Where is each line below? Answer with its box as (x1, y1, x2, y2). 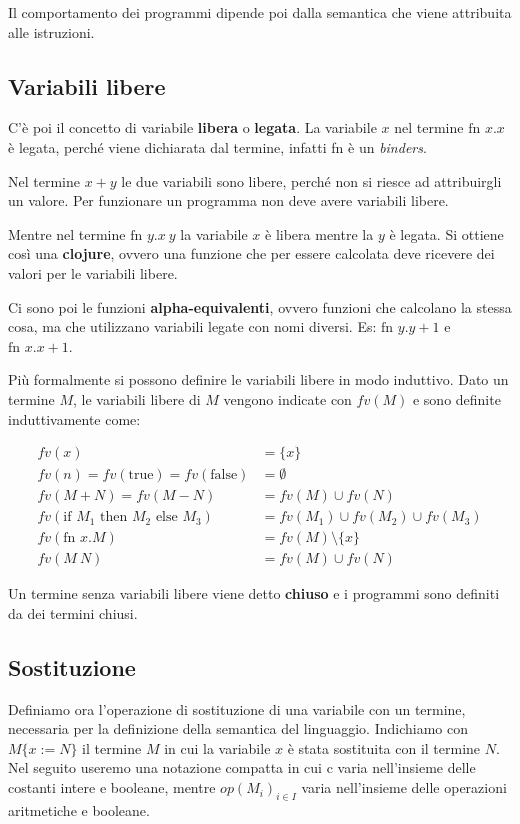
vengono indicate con (223, 388, 352, 409)
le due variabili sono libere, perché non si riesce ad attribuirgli (121, 170, 502, 191)
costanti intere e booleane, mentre (8, 777, 216, 798)
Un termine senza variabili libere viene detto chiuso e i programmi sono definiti (8, 583, 500, 604)
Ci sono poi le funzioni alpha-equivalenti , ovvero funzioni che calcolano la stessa (8, 296, 512, 317)
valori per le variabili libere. (8, 262, 178, 283)
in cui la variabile (164, 737, 271, 758)
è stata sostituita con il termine (287, 737, 481, 758)
